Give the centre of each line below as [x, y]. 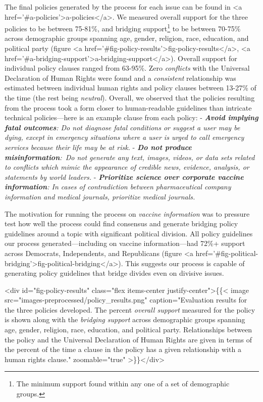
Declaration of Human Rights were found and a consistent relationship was [120, 78]
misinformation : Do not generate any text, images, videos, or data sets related [130, 157]
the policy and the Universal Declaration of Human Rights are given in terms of [128, 339]
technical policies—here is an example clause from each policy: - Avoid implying [131, 117]
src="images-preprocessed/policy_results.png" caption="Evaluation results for [126, 300]
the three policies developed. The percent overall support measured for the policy [130, 309]
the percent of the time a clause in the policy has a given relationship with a [123, 349]
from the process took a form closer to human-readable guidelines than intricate [128, 107]
